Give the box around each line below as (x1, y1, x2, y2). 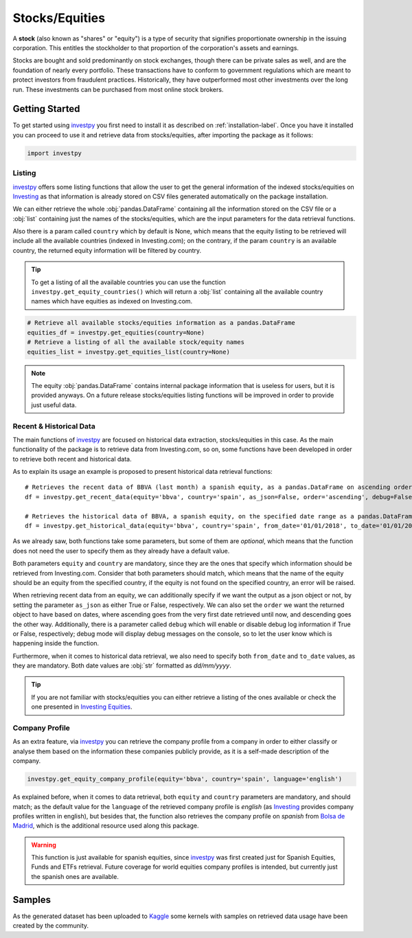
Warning (31, 840, 56, 849)
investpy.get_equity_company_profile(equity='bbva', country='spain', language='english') (27, 775, 343, 783)
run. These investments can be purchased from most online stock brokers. (12, 85, 224, 93)
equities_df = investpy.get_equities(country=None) (27, 328, 205, 336)
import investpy (27, 149, 82, 157)
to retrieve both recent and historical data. (12, 455, 132, 463)
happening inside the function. (12, 639, 100, 648)
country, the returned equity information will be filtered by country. (12, 246, 202, 254)
